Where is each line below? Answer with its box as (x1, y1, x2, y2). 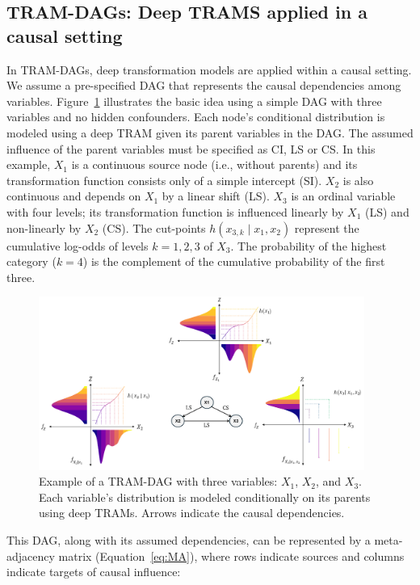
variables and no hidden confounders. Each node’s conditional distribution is (6, 108, 385, 125)
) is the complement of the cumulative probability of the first (82, 253, 385, 270)
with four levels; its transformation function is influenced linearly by (6, 203, 344, 220)
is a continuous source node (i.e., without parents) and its (71, 156, 358, 173)
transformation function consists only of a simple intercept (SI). (6, 171, 322, 188)
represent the (294, 219, 359, 236)
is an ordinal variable (291, 187, 396, 204)
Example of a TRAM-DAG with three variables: (39, 473, 278, 490)
